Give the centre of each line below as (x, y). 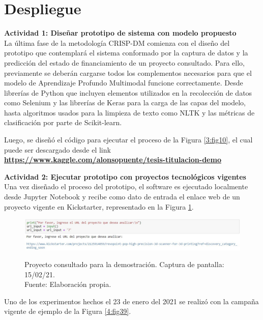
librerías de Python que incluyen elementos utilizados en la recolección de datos (128, 92)
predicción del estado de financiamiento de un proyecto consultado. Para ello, (124, 62)
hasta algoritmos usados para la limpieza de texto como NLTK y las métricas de (129, 112)
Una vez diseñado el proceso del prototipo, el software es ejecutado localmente (126, 186)
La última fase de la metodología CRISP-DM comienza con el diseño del (117, 42)
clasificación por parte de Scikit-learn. (63, 122)
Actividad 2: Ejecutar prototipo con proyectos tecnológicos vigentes (125, 176)
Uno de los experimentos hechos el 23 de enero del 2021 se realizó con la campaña (131, 301)
